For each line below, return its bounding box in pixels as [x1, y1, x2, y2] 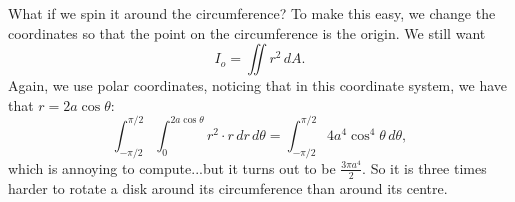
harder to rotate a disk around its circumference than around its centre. [8, 177, 448, 198]
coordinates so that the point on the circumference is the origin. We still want [8, 22, 486, 43]
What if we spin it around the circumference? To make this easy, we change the [8, 3, 496, 23]
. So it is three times [362, 157, 487, 178]
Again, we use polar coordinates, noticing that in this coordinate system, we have [8, 75, 508, 96]
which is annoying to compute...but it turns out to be [8, 157, 336, 178]
